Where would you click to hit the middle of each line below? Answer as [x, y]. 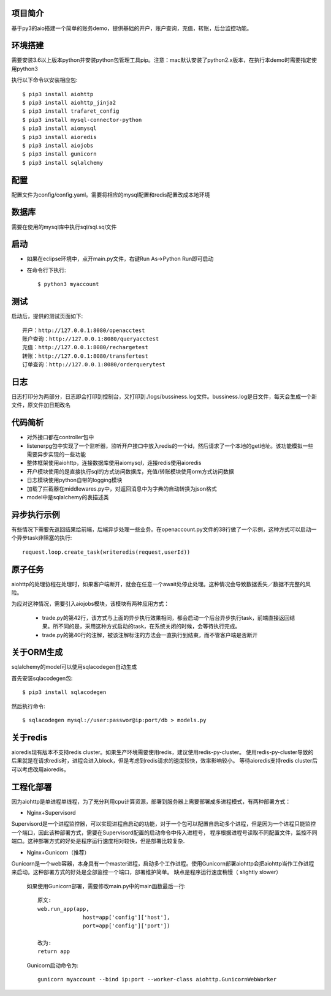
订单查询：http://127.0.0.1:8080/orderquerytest [94, 365]
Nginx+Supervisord [51, 813]
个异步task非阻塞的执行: [42, 538]
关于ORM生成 [37, 652]
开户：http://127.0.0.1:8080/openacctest [84, 330]
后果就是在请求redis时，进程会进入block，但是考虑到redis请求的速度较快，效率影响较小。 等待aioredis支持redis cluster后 [165, 761]
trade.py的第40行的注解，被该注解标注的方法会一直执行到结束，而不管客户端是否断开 [150, 635]
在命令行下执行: [47, 270]
